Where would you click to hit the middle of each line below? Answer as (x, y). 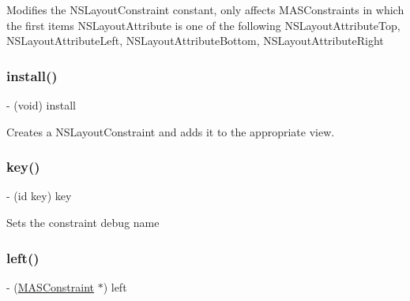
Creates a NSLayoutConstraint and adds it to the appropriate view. (171, 131)
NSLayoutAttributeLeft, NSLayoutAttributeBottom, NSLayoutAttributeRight (195, 41)
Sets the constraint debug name (83, 222)
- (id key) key (39, 196)
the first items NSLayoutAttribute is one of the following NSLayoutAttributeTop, (203, 25)
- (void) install (41, 105)
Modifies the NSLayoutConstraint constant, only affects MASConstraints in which (205, 9)
